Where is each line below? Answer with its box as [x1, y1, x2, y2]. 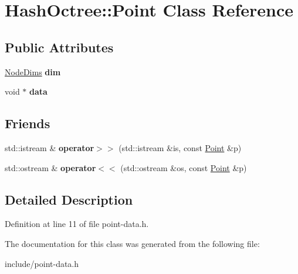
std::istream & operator [5, 141, 94, 153]
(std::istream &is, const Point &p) [118, 141, 242, 153]
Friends [5, 114, 50, 132]
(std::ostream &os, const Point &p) [120, 161, 247, 173]
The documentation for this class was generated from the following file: [5, 237, 260, 249]
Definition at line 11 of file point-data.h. [5, 218, 149, 230]
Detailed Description [5, 190, 133, 208]
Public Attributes [5, 38, 114, 56]
